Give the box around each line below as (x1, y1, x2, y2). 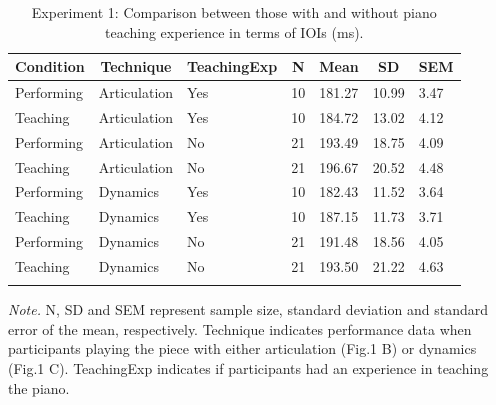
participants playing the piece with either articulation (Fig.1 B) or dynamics (8, 338, 477, 359)
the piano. (8, 377, 70, 398)
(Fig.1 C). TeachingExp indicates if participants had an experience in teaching (8, 358, 489, 379)
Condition (15, 56, 85, 77)
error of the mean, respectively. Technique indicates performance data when (8, 318, 472, 339)
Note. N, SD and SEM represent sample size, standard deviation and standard (8, 299, 488, 320)
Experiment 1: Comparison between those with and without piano (31, 2, 437, 22)
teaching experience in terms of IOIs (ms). (105, 21, 364, 42)
